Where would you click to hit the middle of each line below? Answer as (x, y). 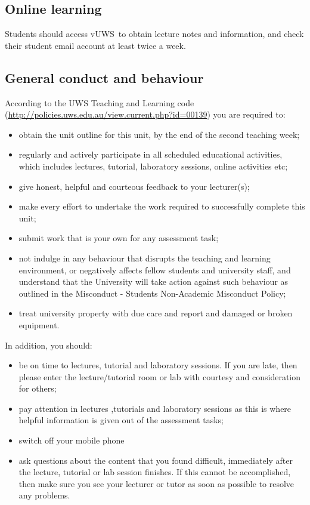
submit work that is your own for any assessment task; (119, 238)
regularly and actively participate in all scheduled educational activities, (151, 154)
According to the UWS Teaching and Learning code (100, 102)
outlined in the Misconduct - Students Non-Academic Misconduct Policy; (152, 293)
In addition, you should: (49, 345)
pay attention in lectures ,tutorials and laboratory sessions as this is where (155, 408)
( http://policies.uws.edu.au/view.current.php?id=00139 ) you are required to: (145, 114)
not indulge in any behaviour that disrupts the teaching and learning (145, 258)
